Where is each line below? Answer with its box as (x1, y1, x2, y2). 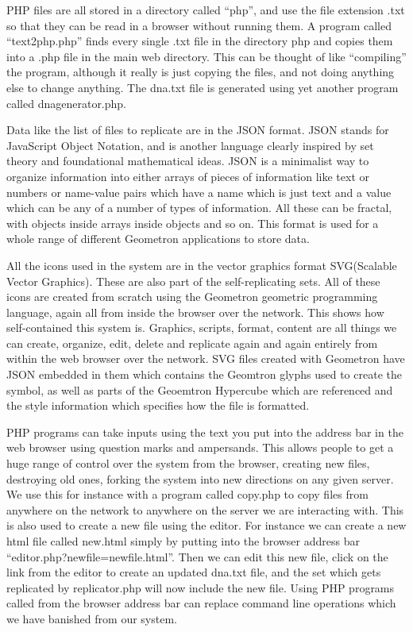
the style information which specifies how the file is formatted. (6, 397, 310, 414)
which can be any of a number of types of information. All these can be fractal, (6, 199, 392, 216)
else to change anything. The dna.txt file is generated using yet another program (6, 79, 399, 95)
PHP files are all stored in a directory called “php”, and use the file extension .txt (6, 2, 405, 17)
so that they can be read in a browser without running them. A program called (6, 17, 392, 33)
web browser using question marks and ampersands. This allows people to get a (6, 439, 394, 456)
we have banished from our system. (6, 610, 177, 626)
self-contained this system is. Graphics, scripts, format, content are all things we (6, 319, 397, 336)
